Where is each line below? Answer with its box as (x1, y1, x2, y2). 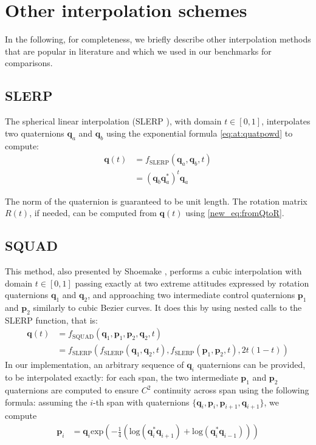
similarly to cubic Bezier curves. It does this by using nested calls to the (33, 301, 302, 314)
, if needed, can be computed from (29, 206, 157, 219)
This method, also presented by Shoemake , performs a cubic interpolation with (5, 265, 302, 277)
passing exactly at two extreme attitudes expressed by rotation (75, 276, 309, 289)
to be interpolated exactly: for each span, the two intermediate (5, 371, 238, 384)
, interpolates (261, 115, 311, 127)
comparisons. (5, 56, 53, 69)
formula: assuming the (5, 395, 88, 408)
